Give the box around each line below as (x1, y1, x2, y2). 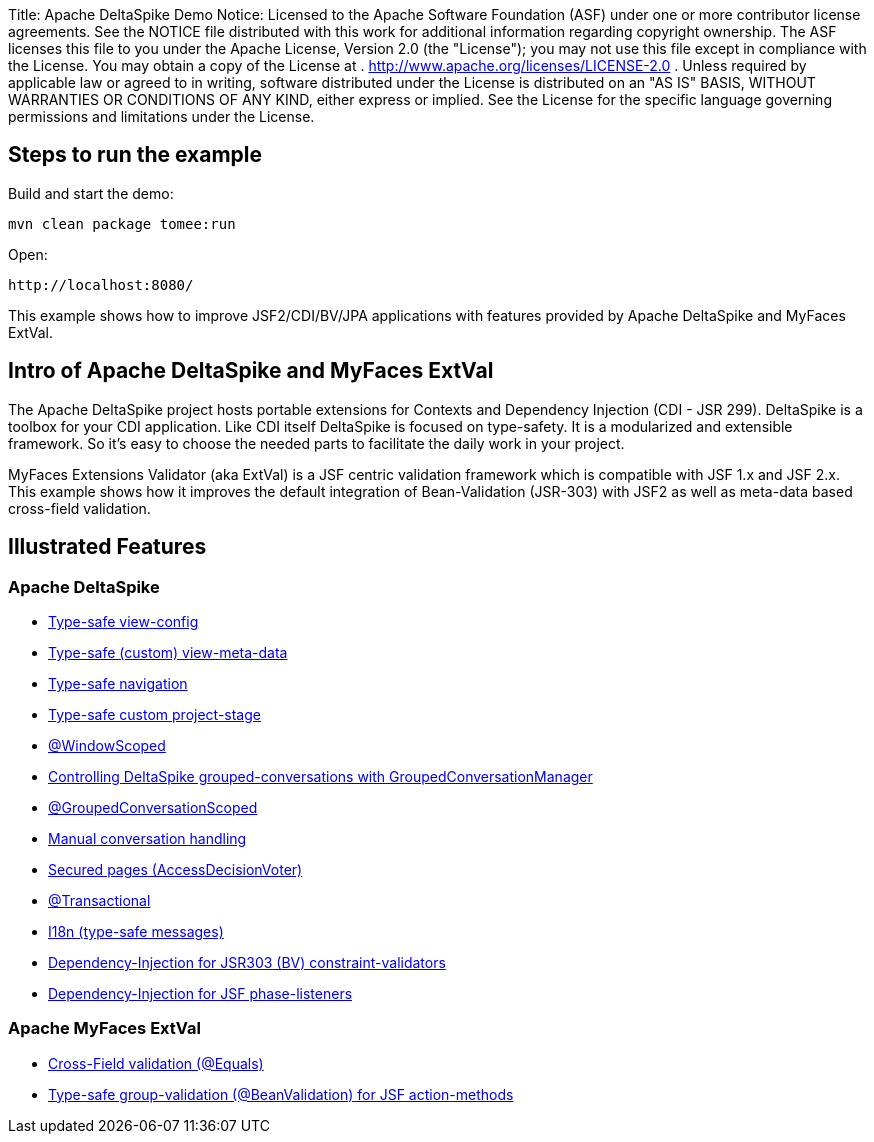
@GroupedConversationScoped (48, 798, 258, 816)
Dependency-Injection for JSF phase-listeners (48, 984, 353, 1002)
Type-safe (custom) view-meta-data (48, 643, 288, 661)
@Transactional (48, 891, 151, 909)
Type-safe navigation (48, 674, 188, 692)
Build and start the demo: (8, 184, 174, 202)
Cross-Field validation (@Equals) (48, 1054, 264, 1072)
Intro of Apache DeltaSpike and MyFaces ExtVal (8, 358, 494, 384)
